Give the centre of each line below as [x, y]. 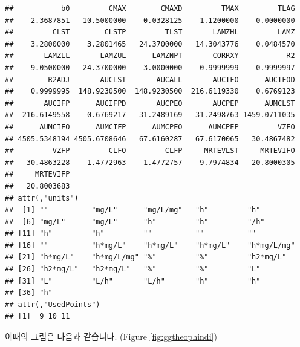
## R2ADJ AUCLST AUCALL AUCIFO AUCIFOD [150, 79]
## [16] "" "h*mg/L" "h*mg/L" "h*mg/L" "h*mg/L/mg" [150, 245]
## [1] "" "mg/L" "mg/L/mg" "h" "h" [133, 210]
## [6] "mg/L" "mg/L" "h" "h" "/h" [135, 222]
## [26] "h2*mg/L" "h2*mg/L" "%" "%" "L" [133, 269]
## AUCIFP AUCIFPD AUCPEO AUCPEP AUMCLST [150, 103]
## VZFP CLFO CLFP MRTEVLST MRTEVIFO [150, 151]
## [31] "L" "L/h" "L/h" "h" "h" [133, 281]
